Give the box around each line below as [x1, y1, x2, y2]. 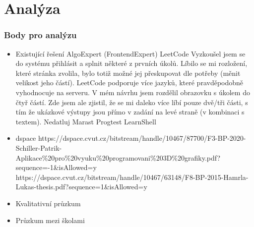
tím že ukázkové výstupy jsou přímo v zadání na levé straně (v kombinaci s [15, 107, 245, 117]
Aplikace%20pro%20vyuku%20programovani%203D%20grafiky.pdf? [15, 152, 221, 163]
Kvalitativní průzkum [15, 198, 81, 208]
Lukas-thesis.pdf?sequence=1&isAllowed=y [15, 181, 147, 192]
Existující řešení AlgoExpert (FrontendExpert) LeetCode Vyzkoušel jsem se [15, 48, 246, 58]
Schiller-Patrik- [15, 142, 62, 153]
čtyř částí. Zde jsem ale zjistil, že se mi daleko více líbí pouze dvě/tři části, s [15, 97, 248, 107]
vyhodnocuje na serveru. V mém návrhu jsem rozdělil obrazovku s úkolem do [15, 87, 250, 97]
